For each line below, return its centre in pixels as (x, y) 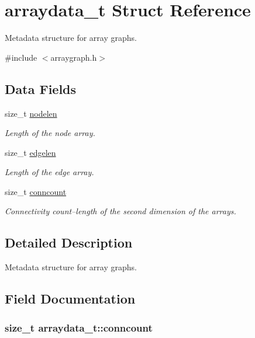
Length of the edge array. (49, 172)
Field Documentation (70, 299)
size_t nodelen (31, 113)
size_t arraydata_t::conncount (79, 327)
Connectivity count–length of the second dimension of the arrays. (120, 211)
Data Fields (41, 88)
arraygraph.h (74, 57)
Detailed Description (69, 243)
